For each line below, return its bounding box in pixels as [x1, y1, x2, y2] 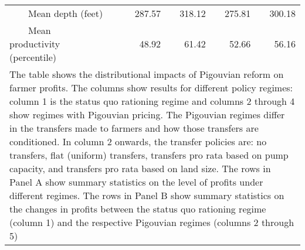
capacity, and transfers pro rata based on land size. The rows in [9, 162, 271, 175]
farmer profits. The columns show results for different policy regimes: [9, 81, 293, 94]
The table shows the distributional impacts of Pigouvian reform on [9, 67, 284, 81]
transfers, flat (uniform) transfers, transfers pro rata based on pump [9, 148, 289, 162]
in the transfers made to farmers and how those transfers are [9, 121, 259, 135]
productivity [9, 37, 60, 50]
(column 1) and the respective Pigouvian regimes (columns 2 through [9, 215, 294, 229]
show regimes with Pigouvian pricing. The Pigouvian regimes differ [9, 108, 285, 121]
